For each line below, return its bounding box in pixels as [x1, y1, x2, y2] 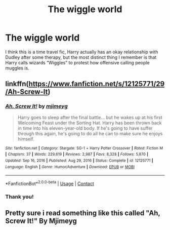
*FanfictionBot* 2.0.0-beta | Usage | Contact [5, 180, 95, 186]
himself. [17, 136, 34, 142]
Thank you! [5, 193, 34, 200]
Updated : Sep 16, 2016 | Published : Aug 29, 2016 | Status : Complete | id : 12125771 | [5, 158, 153, 163]
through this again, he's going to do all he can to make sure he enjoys [17, 130, 163, 136]
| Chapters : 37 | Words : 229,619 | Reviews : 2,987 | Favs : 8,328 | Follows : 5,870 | [5, 152, 148, 157]
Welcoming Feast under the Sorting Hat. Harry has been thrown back [17, 120, 162, 126]
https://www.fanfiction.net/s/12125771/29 [28, 80, 165, 88]
